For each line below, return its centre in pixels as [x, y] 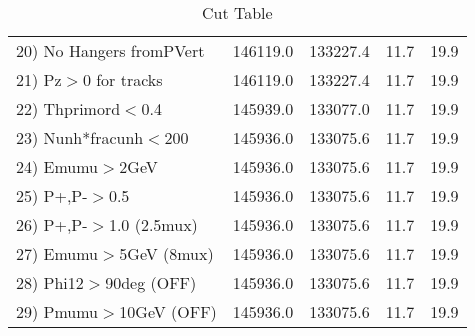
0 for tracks [122, 79]
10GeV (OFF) [168, 311]
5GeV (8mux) [166, 253]
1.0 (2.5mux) [153, 224]
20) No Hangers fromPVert [110, 50]
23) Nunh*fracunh [80, 137]
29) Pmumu [57, 311]
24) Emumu [57, 166]
